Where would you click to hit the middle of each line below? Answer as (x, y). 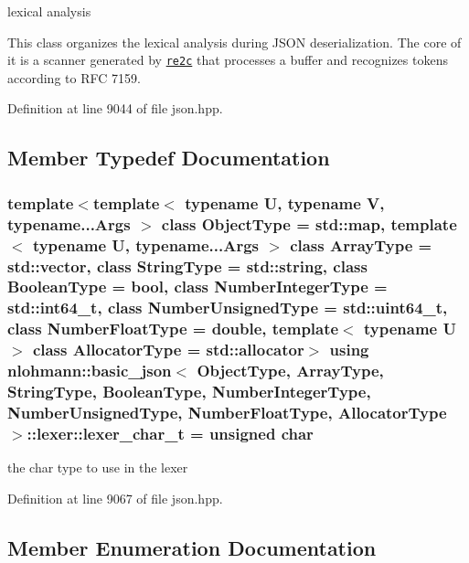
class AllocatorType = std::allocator (168, 350)
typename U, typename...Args (145, 244)
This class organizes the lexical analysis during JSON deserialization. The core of (234, 42)
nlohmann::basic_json (90, 371)
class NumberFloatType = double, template (173, 329)
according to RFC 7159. (74, 77)
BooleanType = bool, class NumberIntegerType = (197, 287)
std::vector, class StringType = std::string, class (187, 266)
